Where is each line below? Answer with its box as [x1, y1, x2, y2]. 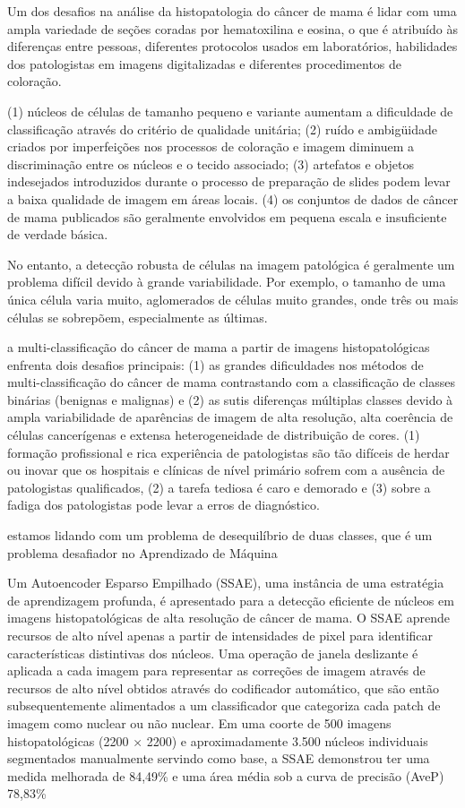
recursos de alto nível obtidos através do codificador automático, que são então [7, 678, 439, 697]
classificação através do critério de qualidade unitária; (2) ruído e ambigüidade [7, 119, 437, 138]
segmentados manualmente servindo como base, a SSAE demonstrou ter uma [7, 749, 430, 768]
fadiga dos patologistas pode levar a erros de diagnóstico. [7, 495, 320, 514]
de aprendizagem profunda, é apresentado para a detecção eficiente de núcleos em [7, 590, 454, 609]
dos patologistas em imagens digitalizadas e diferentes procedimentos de [7, 54, 402, 73]
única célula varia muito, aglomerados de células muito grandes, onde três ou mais [7, 289, 459, 308]
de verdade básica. [7, 225, 108, 244]
